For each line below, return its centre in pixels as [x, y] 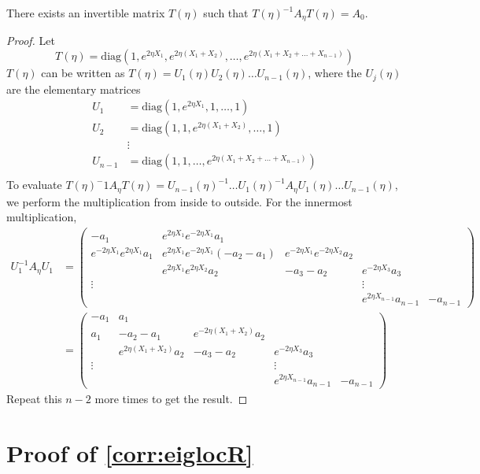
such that [226, 13]
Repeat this [34, 399]
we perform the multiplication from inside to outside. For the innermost [179, 201]
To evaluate [34, 185]
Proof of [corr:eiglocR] [130, 452]
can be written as [83, 73]
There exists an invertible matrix [86, 13]
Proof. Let [31, 41]
